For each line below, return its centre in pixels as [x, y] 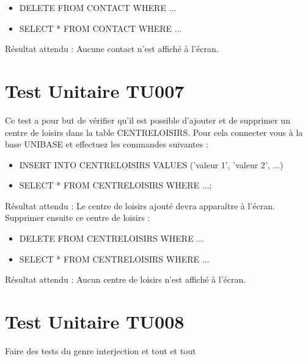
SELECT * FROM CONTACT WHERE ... [101, 28]
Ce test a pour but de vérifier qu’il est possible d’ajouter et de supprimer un [148, 120]
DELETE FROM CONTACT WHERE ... [98, 7]
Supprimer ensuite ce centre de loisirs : [78, 218]
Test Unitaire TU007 [95, 90]
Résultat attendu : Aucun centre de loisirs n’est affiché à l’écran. [126, 279]
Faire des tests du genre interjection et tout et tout [101, 350]
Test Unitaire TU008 [95, 322]
